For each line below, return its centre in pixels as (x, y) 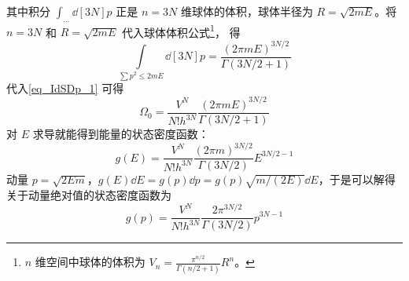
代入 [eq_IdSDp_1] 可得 (65, 88)
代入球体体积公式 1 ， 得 (181, 31)
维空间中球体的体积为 (90, 262)
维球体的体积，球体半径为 (247, 11)
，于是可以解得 (357, 179)
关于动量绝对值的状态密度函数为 (89, 194)
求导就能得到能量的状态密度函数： (121, 134)
